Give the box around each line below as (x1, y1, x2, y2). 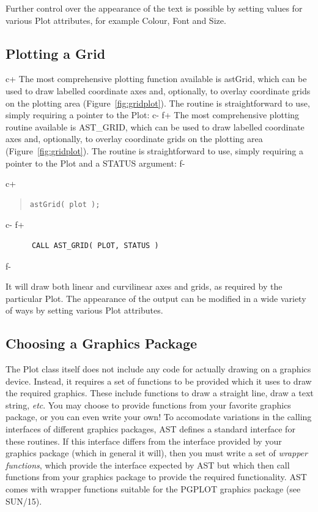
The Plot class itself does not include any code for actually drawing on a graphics (6, 363, 311, 375)
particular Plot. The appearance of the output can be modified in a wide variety (6, 292, 306, 304)
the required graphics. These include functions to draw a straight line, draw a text (6, 386, 314, 399)
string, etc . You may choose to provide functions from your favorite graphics (6, 398, 291, 411)
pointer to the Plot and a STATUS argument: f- (6, 156, 185, 169)
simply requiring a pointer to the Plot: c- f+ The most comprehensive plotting (6, 108, 300, 121)
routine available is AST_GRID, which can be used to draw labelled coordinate (6, 120, 305, 133)
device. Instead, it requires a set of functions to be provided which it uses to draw (6, 374, 312, 387)
